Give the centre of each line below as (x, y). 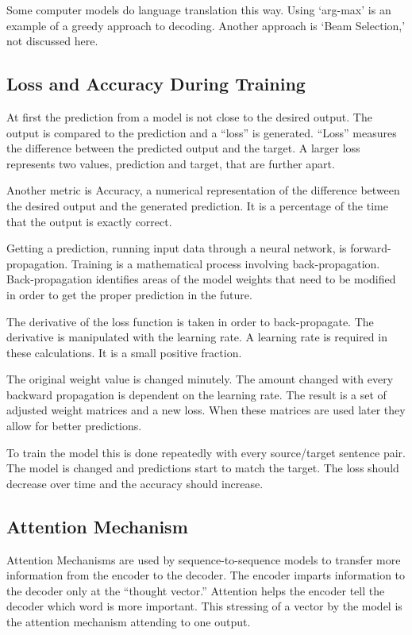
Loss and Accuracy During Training (156, 84)
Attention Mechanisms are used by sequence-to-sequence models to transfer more (204, 559)
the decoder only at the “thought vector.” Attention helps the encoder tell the (196, 590)
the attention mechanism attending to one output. (129, 622)
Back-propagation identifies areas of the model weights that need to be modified (201, 279)
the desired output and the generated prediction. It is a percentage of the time (197, 205)
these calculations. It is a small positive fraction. (124, 352)
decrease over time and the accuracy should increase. (135, 483)
